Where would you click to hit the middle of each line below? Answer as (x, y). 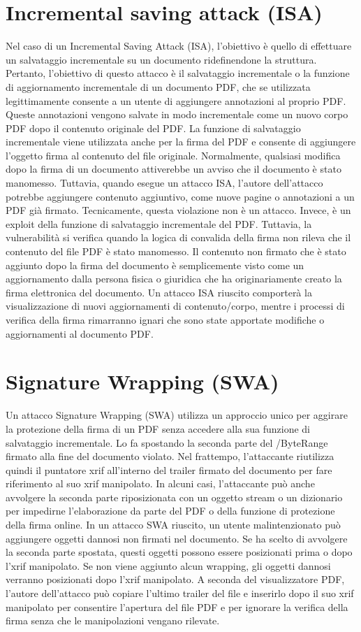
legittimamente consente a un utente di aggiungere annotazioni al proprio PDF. (176, 100)
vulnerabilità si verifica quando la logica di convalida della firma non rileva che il (178, 237)
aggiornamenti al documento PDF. (80, 333)
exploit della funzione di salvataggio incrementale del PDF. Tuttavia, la (159, 223)
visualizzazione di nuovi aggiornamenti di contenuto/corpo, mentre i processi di (175, 306)
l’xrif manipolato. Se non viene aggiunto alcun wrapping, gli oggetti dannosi (168, 565)
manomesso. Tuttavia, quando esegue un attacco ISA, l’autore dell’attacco (164, 183)
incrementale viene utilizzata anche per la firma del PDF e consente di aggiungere (181, 142)
